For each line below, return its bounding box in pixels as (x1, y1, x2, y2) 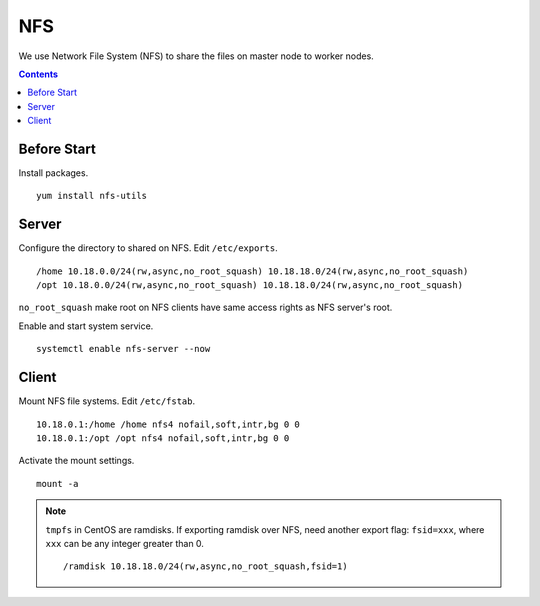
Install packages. (18, 167, 89, 179)
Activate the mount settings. (18, 455, 135, 467)
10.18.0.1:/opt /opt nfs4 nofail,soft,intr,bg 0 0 (36, 432, 290, 444)
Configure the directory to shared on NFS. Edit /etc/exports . (18, 242, 279, 254)
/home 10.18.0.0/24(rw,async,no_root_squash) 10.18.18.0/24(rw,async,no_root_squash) (36, 265, 469, 277)
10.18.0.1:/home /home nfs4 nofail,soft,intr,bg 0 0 (36, 418, 300, 430)
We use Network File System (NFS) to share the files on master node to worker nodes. (18, 50, 374, 62)
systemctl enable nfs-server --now (36, 343, 211, 355)
